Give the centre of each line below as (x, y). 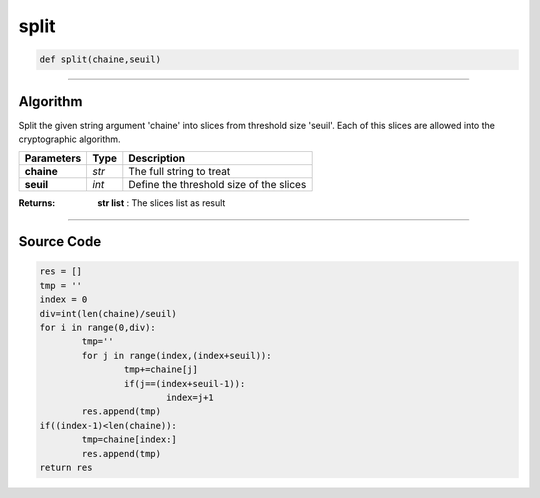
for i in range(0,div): (98, 327)
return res (66, 467)
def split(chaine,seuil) (100, 59)
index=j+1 (189, 397)
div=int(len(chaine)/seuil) (108, 313)
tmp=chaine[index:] (129, 439)
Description (156, 158)
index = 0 (63, 299)
